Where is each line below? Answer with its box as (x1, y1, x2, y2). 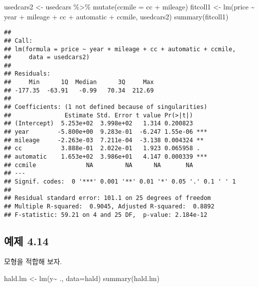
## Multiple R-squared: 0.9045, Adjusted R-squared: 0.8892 (4, 202, 215, 210)
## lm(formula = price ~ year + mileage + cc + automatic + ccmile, (4, 45, 236, 53)
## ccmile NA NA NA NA (4, 161, 193, 169)
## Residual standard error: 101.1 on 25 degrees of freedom (4, 194, 211, 202)
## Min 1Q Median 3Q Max (4, 79, 154, 86)
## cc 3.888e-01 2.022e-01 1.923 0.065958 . (4, 145, 200, 152)
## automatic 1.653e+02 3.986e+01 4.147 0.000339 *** (4, 153, 208, 161)
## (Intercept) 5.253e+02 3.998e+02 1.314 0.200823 (4, 120, 193, 127)
